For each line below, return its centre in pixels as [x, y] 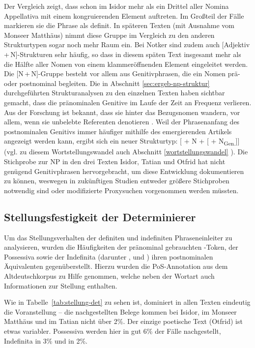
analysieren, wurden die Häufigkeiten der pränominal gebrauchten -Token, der [121, 247]
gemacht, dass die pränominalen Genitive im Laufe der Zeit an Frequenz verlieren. [128, 102]
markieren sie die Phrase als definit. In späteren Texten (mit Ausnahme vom [119, 25]
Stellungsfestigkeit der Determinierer [100, 217]
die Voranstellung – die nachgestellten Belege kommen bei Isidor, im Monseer [120, 311]
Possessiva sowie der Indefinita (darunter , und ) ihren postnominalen [109, 256]
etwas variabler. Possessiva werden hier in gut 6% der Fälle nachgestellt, [113, 331]
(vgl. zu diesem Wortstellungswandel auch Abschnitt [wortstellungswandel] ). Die [126, 152]
